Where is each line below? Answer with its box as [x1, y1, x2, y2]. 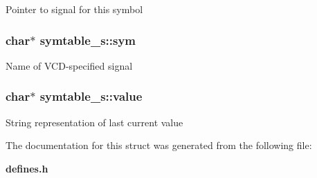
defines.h [6, 161, 48, 175]
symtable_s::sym [39, 31, 136, 48]
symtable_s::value [39, 88, 143, 105]
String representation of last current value [6, 115, 183, 129]
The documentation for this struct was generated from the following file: [6, 138, 312, 152]
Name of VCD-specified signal [6, 58, 133, 72]
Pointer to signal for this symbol [6, 2, 143, 16]
